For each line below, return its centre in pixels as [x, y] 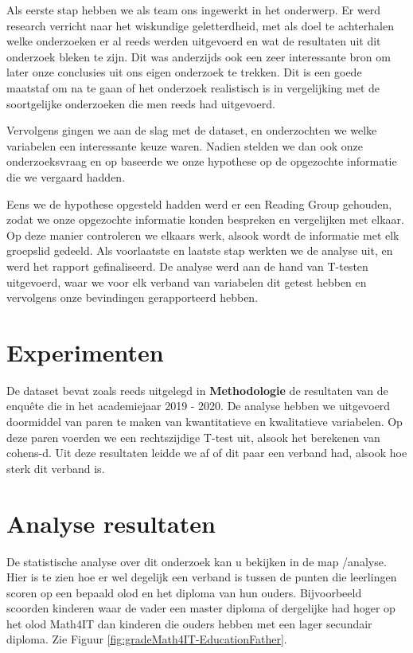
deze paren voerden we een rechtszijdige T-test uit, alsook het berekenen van [193, 437]
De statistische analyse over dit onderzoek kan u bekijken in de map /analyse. [197, 561]
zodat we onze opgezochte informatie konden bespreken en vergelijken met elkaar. [205, 219]
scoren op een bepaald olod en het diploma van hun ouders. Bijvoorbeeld [184, 592]
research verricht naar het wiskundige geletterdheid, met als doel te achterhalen [200, 25]
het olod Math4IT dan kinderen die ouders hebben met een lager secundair [189, 623]
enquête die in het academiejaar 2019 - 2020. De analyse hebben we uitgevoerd [199, 406]
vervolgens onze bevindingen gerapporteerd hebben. [132, 297]
